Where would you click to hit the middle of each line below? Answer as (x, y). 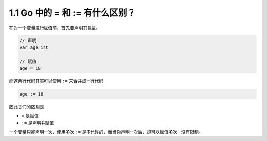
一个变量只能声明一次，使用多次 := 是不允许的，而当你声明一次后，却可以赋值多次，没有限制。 (106, 132)
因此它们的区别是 (26, 107)
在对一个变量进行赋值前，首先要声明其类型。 (55, 28)
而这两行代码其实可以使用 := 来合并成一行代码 (56, 81)
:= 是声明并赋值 (38, 123)
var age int (34, 47)
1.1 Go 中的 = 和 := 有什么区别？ (72, 13)
